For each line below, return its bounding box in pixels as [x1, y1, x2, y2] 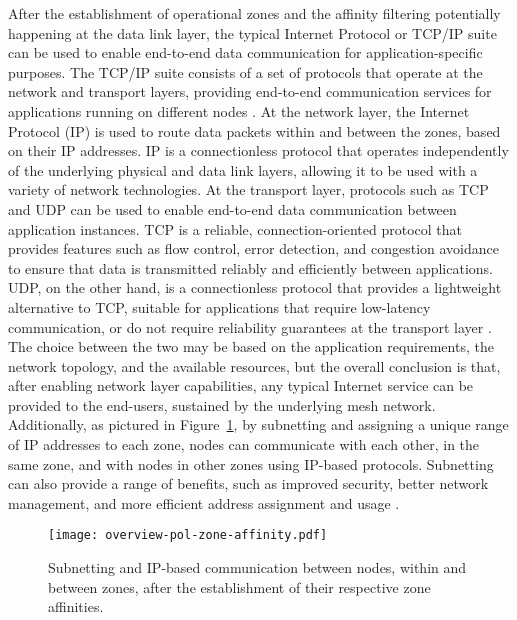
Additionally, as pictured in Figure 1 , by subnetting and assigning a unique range [8, 414, 509, 435]
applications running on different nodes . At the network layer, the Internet [8, 100, 470, 121]
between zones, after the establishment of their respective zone [48, 576, 431, 597]
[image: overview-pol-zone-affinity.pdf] [48, 528, 328, 543]
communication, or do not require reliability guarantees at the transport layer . [8, 316, 492, 337]
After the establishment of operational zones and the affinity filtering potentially [8, 3, 501, 23]
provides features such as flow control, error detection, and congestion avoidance [8, 238, 499, 259]
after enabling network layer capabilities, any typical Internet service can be [8, 375, 474, 396]
